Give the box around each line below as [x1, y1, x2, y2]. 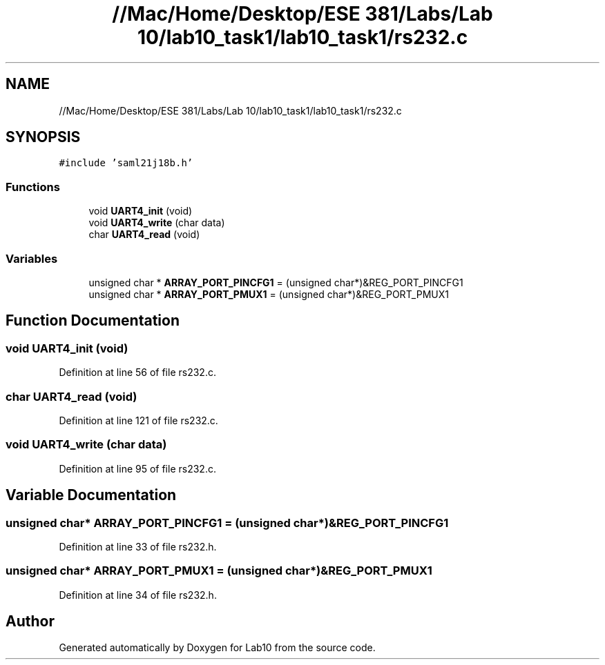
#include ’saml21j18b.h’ [59, 157, 193, 169]
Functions [6, 179, 60, 194]
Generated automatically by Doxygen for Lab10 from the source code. [59, 642, 376, 654]
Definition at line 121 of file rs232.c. [59, 414, 218, 426]
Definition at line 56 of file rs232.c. [59, 366, 216, 379]
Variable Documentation [6, 486, 177, 504]
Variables [6, 251, 58, 266]
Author [6, 613, 55, 631]
